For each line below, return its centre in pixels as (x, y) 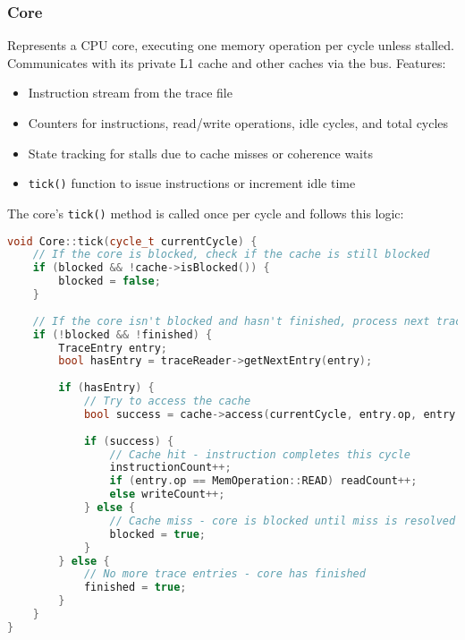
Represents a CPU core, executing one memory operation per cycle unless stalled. (231, 45)
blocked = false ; (110, 282)
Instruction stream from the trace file (130, 93)
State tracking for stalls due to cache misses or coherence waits (200, 153)
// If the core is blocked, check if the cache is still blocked (231, 255)
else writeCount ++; (167, 495)
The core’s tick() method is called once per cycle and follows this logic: (206, 213)
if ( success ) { (129, 441)
